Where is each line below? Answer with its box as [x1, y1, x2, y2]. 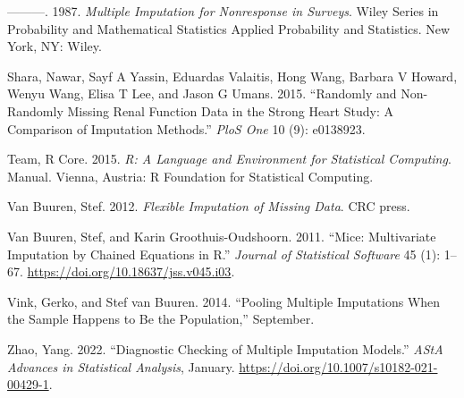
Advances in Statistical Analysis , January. [7, 357, 235, 376]
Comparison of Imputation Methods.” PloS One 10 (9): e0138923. [7, 119, 366, 138]
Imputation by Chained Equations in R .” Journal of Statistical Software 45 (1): [7, 244, 441, 263]
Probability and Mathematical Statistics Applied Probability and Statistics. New [7, 19, 451, 38]
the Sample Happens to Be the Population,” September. [7, 309, 315, 328]
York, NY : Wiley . [7, 37, 102, 55]
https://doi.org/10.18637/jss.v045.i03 [27, 262, 232, 281]
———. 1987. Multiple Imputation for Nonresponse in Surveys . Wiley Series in [7, 2, 439, 20]
